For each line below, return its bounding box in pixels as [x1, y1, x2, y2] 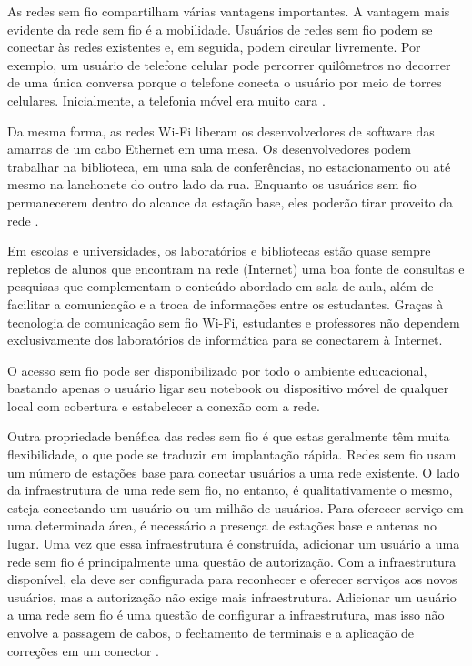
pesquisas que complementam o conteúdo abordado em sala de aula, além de [7, 277, 434, 296]
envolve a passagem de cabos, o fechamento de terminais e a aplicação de [7, 623, 415, 641]
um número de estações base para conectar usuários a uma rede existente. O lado [7, 462, 460, 481]
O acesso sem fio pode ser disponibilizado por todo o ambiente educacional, [7, 360, 427, 379]
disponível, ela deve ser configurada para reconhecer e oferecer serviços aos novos [7, 570, 457, 589]
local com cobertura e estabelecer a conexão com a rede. [7, 396, 320, 415]
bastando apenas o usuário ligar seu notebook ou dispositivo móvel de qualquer [7, 378, 449, 398]
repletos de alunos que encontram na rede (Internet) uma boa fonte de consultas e [7, 258, 465, 277]
